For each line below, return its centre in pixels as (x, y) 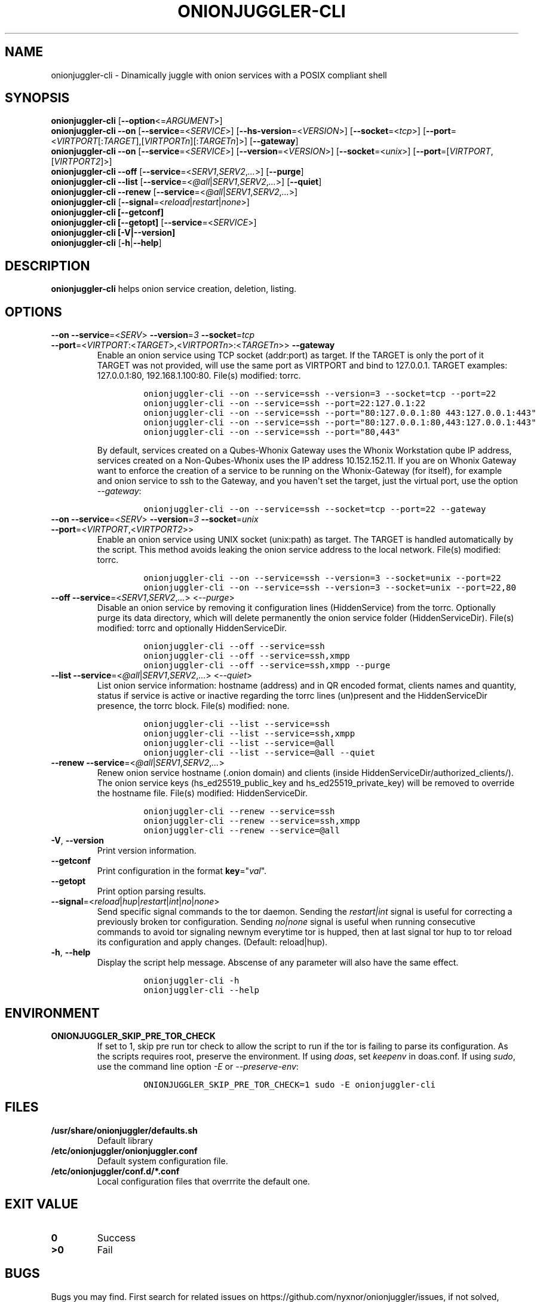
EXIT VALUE (42, 1204)
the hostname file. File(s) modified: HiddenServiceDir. (202, 793)
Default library (125, 1140)
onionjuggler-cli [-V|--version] (113, 233)
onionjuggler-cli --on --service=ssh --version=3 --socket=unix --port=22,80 (330, 588)
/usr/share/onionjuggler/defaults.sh (124, 1130)
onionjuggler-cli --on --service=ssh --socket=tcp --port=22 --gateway (315, 509)
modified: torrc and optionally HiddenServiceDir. (192, 628)
